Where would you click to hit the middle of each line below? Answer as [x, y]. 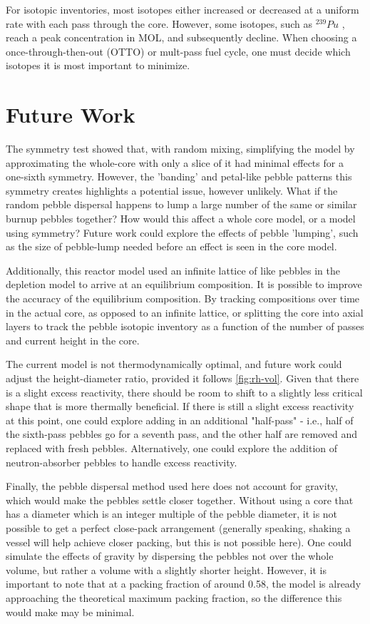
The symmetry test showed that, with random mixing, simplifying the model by [180, 149]
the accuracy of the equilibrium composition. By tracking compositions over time [183, 298]
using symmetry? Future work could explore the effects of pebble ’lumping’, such [182, 232]
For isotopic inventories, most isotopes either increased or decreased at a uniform [183, 9]
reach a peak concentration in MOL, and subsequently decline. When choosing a [181, 37]
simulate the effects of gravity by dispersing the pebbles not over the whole [170, 556]
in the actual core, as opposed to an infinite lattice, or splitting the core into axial [185, 312]
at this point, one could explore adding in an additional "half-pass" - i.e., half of [180, 420]
